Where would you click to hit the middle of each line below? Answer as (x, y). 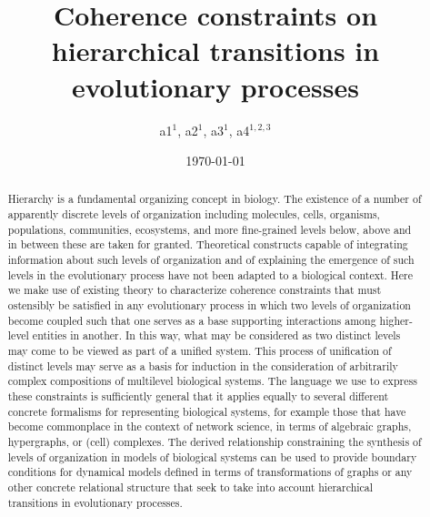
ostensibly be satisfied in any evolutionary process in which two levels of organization (209, 305)
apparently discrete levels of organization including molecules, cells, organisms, (194, 214)
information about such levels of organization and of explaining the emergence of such (211, 260)
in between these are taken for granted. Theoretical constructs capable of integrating (208, 244)
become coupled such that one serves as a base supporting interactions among (192, 320)
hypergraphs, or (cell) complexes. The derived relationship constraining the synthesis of (215, 441)
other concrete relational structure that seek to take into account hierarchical (190, 487)
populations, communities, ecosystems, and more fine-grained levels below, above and (210, 229)
